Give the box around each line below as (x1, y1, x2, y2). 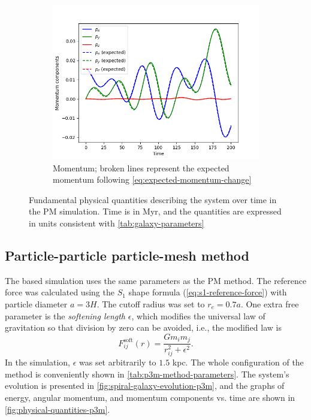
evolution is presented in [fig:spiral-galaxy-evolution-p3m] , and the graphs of (5, 379, 285, 392)
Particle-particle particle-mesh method (5, 246, 249, 264)
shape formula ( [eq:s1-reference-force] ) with (128, 286, 287, 298)
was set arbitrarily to (78, 356, 156, 368)
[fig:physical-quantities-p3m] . (5, 403, 110, 415)
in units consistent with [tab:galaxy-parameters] (29, 216, 204, 229)
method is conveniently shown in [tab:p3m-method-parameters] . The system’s (5, 367, 289, 380)
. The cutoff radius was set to (96, 297, 205, 310)
